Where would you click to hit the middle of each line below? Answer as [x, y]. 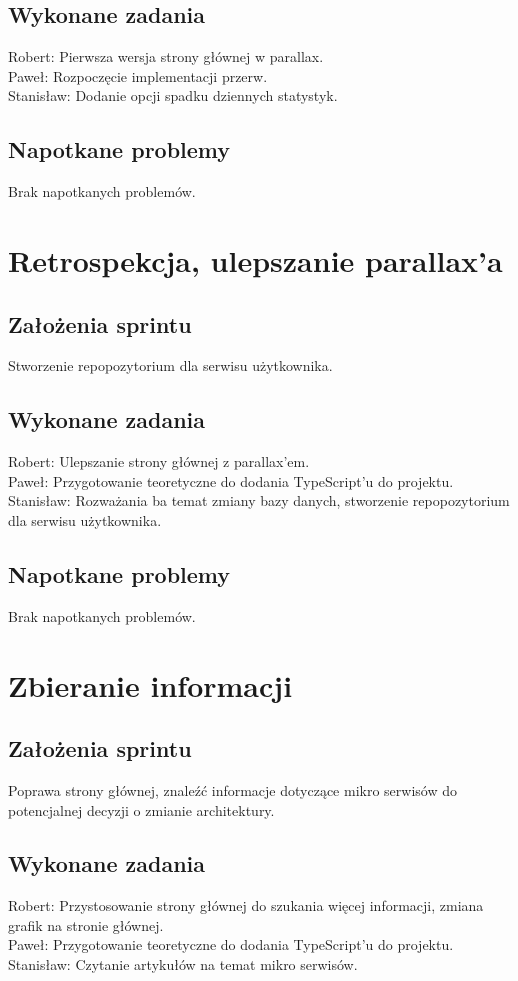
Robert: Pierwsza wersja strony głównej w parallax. [166, 56]
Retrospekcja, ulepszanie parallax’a [255, 259]
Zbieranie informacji [150, 684]
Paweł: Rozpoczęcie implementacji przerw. [138, 75]
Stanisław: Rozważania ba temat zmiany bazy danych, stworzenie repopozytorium [259, 500]
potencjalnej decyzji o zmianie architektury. [141, 809]
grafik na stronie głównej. [86, 924]
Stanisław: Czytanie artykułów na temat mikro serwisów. [183, 964]
